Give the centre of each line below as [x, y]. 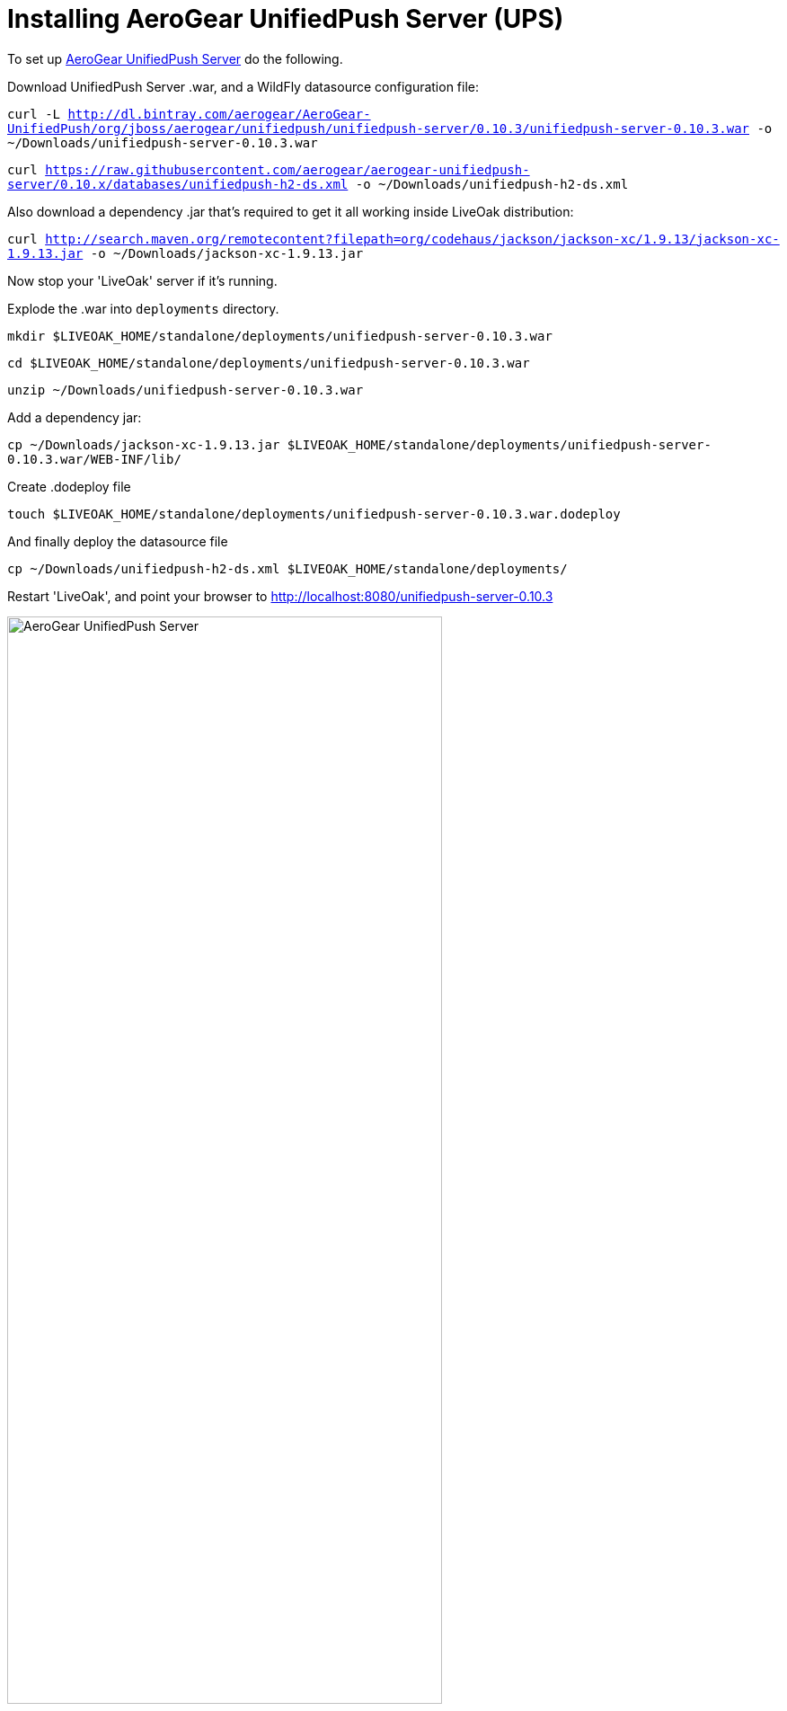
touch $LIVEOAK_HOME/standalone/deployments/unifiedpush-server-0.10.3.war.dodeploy [314, 514]
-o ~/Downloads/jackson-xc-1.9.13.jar [227, 253]
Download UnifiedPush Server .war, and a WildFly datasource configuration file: [243, 86]
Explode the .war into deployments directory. [143, 308]
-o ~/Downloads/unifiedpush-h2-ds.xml [492, 184]
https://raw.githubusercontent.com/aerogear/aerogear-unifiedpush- [287, 169]
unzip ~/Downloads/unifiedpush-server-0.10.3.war [186, 390]
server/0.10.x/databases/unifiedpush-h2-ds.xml [178, 184]
